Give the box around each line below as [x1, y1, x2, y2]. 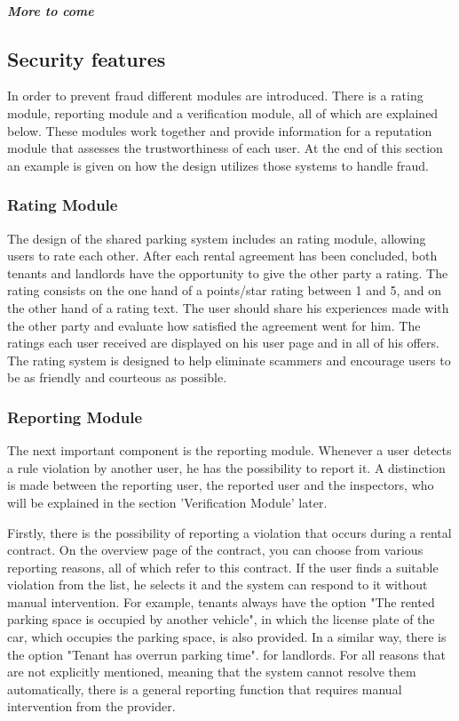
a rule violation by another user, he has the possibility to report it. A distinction [7, 458, 446, 477]
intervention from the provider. [7, 697, 176, 716]
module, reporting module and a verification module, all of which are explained [7, 103, 439, 122]
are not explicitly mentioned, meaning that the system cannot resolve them [7, 662, 416, 681]
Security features [7, 44, 166, 72]
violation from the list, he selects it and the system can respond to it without [7, 575, 428, 594]
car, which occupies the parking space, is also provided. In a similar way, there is [7, 628, 447, 646]
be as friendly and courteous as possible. [7, 368, 227, 387]
